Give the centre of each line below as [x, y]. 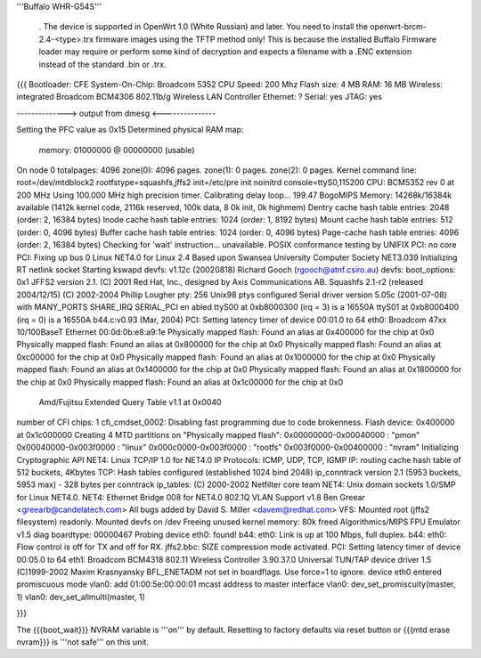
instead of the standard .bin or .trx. [102, 64]
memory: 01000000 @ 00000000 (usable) [117, 150]
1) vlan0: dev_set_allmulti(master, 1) [81, 597]
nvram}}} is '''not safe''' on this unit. [82, 642]
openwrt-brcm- [398, 27]
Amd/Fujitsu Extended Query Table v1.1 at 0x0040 [130, 402]
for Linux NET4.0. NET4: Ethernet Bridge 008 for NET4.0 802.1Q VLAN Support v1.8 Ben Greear [191, 497]
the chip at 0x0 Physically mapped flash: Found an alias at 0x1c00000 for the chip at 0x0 [179, 382]
